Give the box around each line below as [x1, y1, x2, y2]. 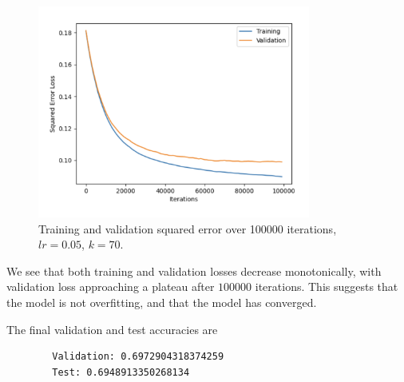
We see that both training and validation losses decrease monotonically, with [6, 262, 382, 279]
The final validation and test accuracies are [6, 320, 218, 337]
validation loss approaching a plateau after [6, 278, 215, 295]
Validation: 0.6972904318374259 [52, 351, 224, 363]
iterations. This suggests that [255, 278, 398, 295]
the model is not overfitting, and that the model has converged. [6, 293, 317, 310]
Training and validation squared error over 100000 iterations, [38, 220, 337, 237]
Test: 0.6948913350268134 [52, 366, 190, 378]
